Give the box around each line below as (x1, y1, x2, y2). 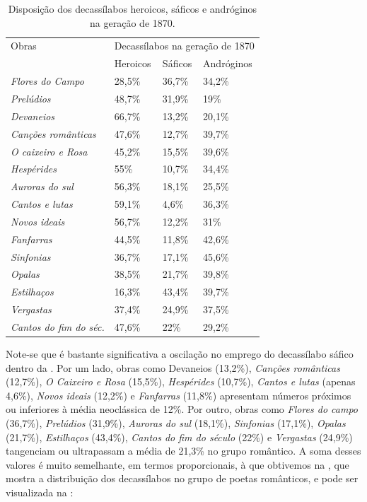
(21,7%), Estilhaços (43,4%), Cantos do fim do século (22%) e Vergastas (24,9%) (6, 429, 353, 444)
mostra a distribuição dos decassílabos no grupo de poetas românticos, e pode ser (6, 471, 359, 486)
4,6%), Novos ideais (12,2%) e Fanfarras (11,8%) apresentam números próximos (6, 387, 351, 402)
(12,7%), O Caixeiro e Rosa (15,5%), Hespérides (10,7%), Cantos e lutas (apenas (6, 374, 356, 389)
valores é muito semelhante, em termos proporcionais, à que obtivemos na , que (6, 457, 349, 472)
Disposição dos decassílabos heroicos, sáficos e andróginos (8, 1, 257, 16)
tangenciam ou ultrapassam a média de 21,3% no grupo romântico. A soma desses (6, 443, 361, 458)
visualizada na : (6, 484, 74, 499)
